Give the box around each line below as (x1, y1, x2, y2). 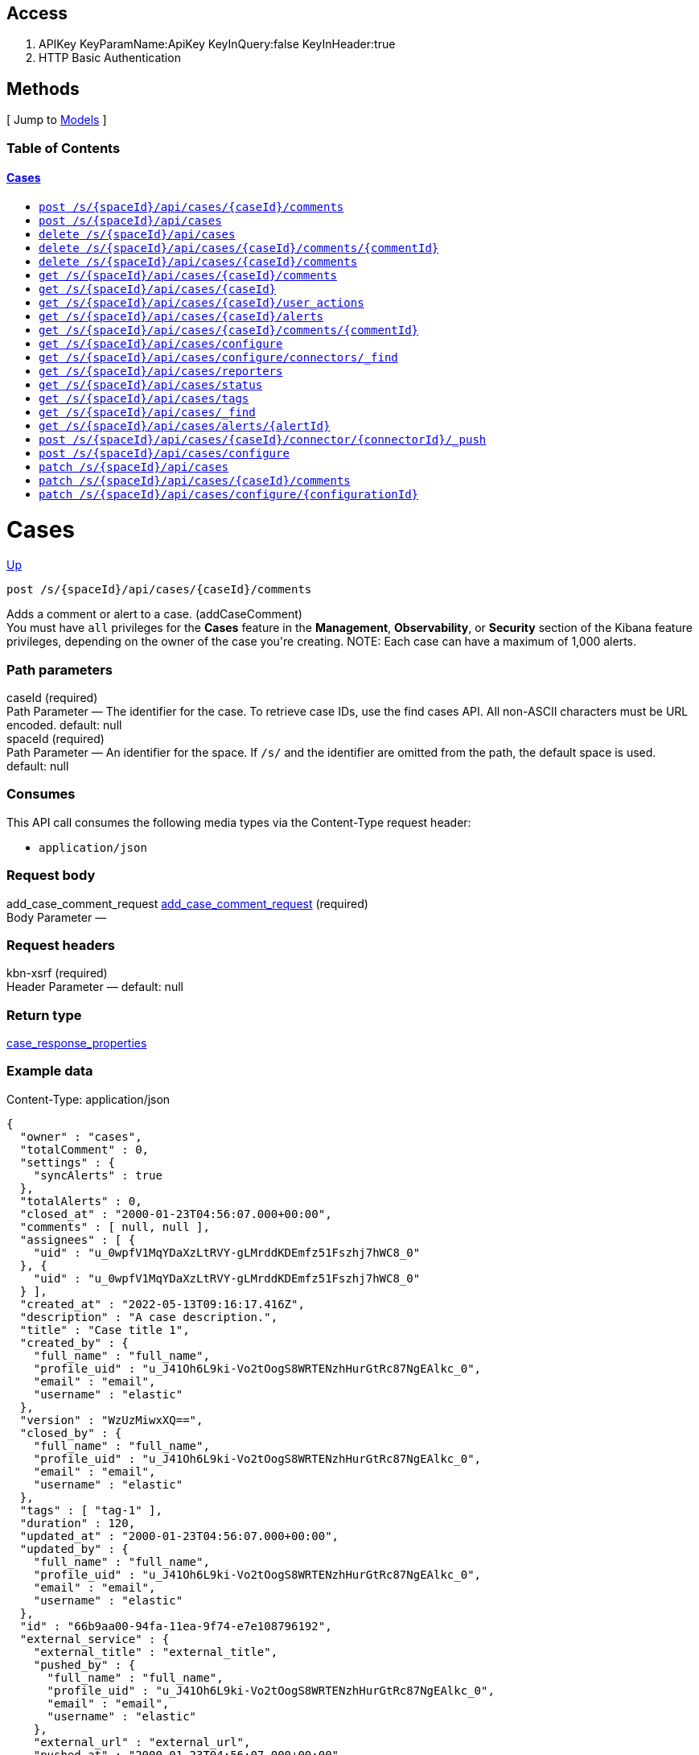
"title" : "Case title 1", (19, 1323, 190, 1336)
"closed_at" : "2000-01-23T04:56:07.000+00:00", (19, 1207, 332, 1220)
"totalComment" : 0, (19, 1142, 150, 1156)
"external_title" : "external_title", (33, 1645, 278, 1658)
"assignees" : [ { (19, 1233, 136, 1246)
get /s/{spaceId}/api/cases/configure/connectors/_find (39, 350, 398, 364)
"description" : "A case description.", (19, 1310, 278, 1323)
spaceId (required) (6, 732, 105, 746)
